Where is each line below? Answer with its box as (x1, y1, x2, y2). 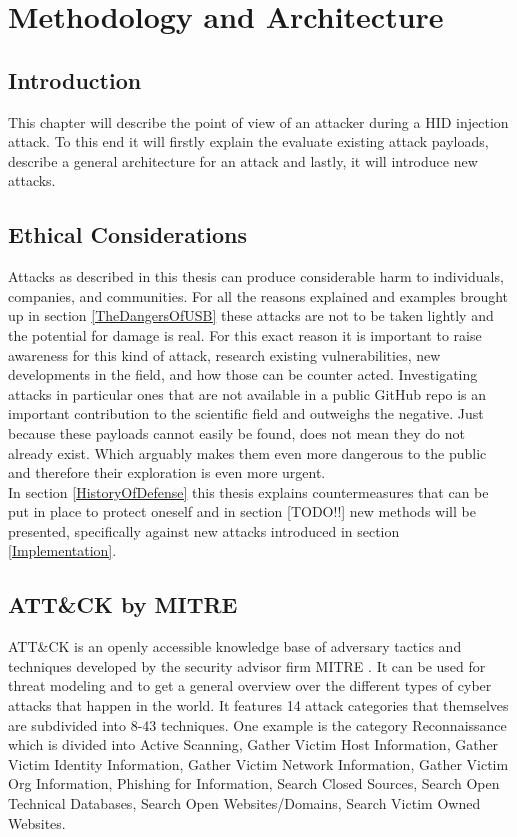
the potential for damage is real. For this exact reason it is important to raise (8, 324, 482, 345)
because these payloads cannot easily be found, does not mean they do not (8, 422, 465, 443)
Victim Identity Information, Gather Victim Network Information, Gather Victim (8, 753, 509, 774)
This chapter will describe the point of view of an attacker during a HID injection (8, 111, 509, 132)
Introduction (8, 64, 142, 95)
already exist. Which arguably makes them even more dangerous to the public (8, 442, 487, 463)
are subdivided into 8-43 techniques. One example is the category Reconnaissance (8, 714, 507, 735)
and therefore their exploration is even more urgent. (8, 462, 326, 483)
